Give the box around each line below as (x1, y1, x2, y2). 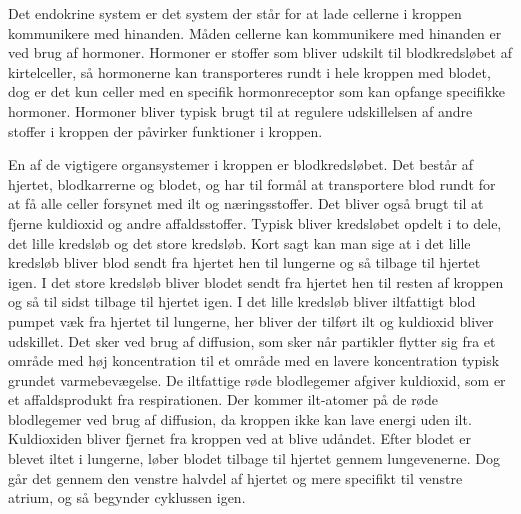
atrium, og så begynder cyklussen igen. (8, 487, 246, 508)
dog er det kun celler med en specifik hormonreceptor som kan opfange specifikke (8, 81, 506, 102)
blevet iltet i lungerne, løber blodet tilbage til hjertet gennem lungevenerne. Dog (8, 448, 500, 469)
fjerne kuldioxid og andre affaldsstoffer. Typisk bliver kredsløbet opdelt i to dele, (8, 212, 502, 233)
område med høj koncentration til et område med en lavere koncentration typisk (8, 350, 500, 371)
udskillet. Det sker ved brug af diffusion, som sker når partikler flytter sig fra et (8, 330, 496, 351)
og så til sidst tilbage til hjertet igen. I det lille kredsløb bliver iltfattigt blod (8, 291, 476, 312)
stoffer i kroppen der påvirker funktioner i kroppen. (8, 120, 323, 141)
